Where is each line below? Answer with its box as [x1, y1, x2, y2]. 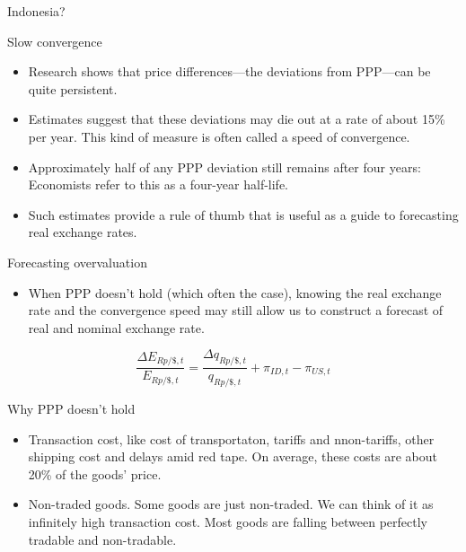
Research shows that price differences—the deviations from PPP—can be [28, 62, 431, 81]
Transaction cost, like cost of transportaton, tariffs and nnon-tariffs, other [28, 429, 435, 448]
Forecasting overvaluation [7, 252, 147, 271]
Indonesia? [7, 2, 66, 20]
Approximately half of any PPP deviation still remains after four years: [28, 157, 421, 176]
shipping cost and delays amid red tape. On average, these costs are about [28, 447, 437, 466]
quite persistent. [28, 79, 118, 98]
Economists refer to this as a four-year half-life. [28, 175, 289, 194]
